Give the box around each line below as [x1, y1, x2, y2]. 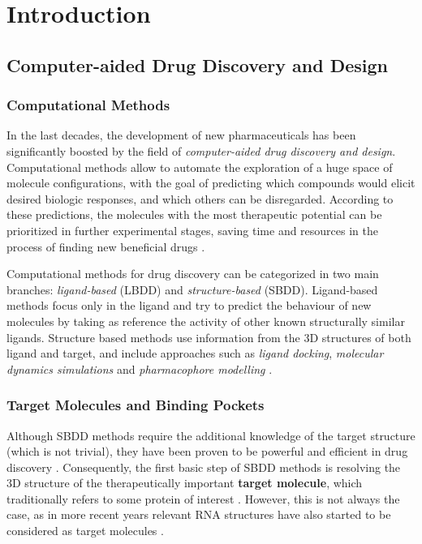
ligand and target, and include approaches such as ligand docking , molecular [6, 345, 384, 362]
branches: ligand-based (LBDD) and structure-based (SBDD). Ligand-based [6, 281, 378, 298]
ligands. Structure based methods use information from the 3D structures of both [6, 328, 411, 345]
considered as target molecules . [6, 522, 164, 539]
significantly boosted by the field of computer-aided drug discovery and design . [6, 142, 396, 159]
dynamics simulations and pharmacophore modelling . [6, 360, 273, 377]
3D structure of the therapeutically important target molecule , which [6, 474, 363, 491]
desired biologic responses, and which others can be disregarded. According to [6, 190, 394, 207]
